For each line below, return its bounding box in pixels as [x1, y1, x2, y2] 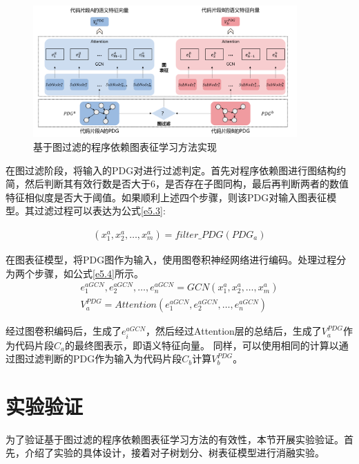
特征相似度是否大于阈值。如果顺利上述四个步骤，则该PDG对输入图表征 [6, 189, 327, 204]
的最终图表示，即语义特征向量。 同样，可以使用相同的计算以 [64, 337, 339, 352]
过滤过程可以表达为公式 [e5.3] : [34, 203, 166, 218]
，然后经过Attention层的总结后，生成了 [146, 324, 322, 338]
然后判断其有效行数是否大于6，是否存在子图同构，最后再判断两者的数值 [24, 176, 349, 191]
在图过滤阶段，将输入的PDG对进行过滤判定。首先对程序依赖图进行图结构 [6, 163, 337, 177]
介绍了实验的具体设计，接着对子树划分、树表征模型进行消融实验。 [24, 445, 324, 460]
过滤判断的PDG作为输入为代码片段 [24, 351, 182, 366]
